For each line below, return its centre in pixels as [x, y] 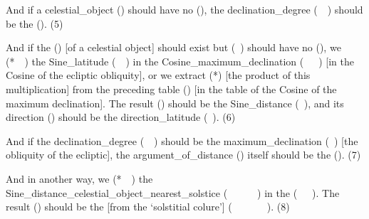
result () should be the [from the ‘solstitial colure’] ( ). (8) [148, 207]
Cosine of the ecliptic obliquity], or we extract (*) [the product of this [158, 75]
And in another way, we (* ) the [79, 178]
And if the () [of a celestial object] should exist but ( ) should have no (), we [173, 47]
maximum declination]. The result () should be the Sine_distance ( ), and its [175, 103]
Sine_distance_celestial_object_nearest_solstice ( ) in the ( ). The [173, 192]
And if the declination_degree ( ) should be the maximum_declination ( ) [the [182, 140]
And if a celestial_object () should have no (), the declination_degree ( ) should [184, 9]
